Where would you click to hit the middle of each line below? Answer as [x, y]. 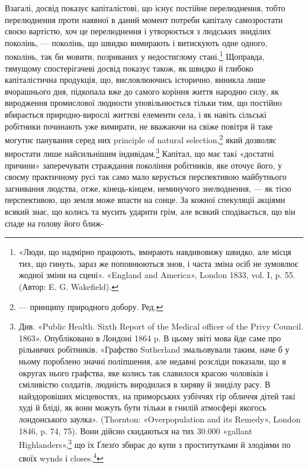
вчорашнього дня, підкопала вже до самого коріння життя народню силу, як [142, 91]
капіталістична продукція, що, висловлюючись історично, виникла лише [135, 80]
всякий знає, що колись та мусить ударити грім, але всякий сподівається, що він [150, 212]
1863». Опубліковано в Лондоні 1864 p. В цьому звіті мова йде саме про [150, 338]
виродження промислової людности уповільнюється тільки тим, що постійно [143, 103]
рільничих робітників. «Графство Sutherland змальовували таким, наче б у [154, 349]
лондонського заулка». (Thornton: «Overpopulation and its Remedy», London [160, 419]
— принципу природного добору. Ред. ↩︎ [91, 306]
